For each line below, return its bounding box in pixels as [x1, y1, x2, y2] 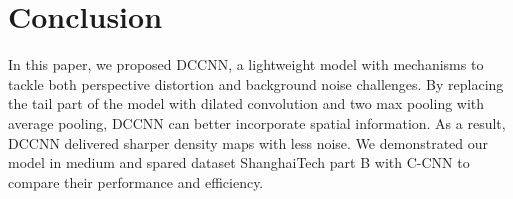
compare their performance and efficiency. [8, 171, 264, 192]
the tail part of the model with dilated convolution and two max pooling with [8, 93, 485, 114]
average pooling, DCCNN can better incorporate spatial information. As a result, [8, 112, 506, 133]
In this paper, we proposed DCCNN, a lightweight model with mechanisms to [8, 54, 484, 75]
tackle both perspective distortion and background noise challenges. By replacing [8, 73, 504, 94]
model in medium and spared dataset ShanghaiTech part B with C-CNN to [8, 152, 470, 173]
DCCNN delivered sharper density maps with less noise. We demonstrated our [8, 132, 489, 153]
